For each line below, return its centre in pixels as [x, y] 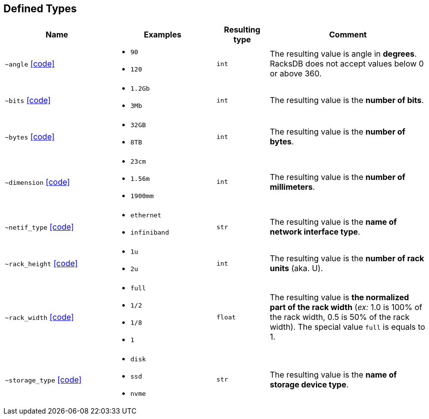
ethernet [146, 215]
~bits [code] [28, 100]
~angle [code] [30, 64]
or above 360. [296, 74]
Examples [162, 35]
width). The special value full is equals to [348, 327]
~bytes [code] [30, 137]
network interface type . [315, 232]
